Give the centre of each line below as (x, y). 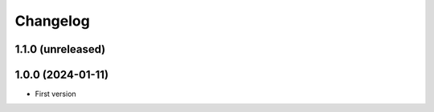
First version (55, 94)
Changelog (52, 21)
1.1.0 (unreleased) (60, 49)
